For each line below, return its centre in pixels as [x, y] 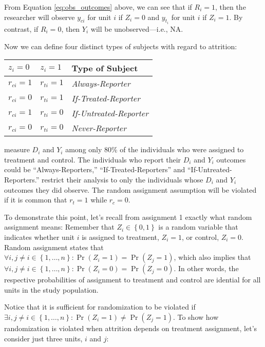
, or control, [201, 237]
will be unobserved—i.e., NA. [137, 29]
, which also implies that [212, 257]
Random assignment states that [54, 247]
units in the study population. [51, 289]
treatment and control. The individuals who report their [93, 159]
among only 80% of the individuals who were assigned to [155, 149]
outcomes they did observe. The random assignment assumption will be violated [130, 189]
